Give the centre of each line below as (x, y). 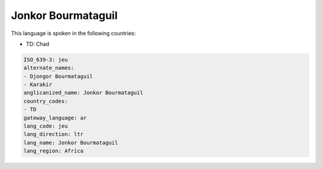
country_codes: (46, 101)
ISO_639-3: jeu (46, 60)
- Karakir (38, 85)
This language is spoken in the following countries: (73, 33)
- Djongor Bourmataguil (58, 76)
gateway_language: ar (55, 118)
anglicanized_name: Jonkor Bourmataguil (83, 93)
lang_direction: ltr (53, 134)
